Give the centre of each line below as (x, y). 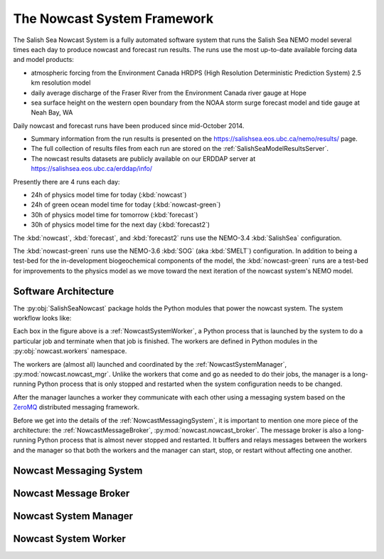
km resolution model (61, 83)
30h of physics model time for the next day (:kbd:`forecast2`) (120, 225)
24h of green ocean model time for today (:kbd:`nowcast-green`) (126, 205)
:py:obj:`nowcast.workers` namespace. (70, 351)
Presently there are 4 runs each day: (66, 182)
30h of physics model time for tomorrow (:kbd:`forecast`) (114, 214)
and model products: (44, 60)
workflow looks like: (42, 318)
